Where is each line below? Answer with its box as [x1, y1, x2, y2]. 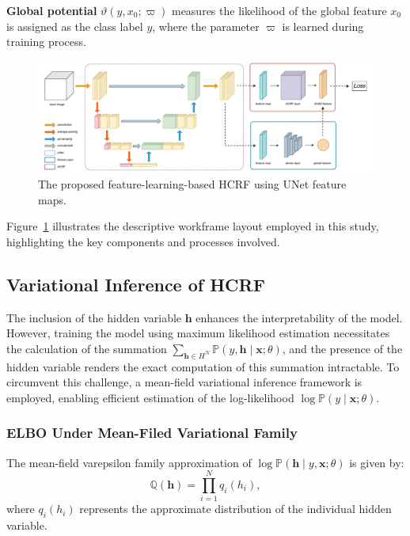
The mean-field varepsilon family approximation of [6, 454, 252, 470]
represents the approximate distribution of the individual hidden [79, 500, 392, 517]
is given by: [349, 454, 404, 470]
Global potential [6, 2, 97, 18]
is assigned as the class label [6, 17, 143, 34]
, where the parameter [152, 17, 260, 34]
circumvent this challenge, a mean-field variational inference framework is [6, 374, 363, 390]
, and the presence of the [282, 340, 403, 356]
